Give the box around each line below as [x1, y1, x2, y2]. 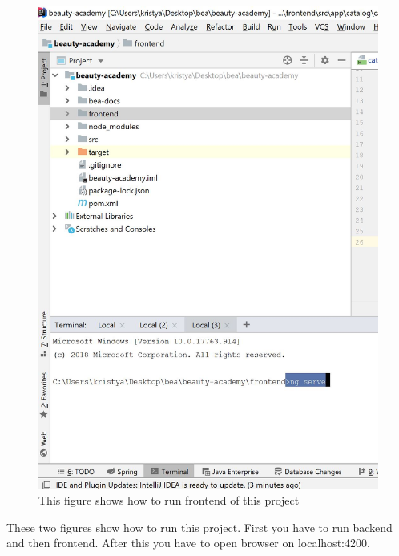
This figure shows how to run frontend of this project [38, 491, 300, 508]
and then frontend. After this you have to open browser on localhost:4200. [6, 534, 370, 551]
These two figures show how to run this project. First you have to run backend [6, 518, 393, 535]
